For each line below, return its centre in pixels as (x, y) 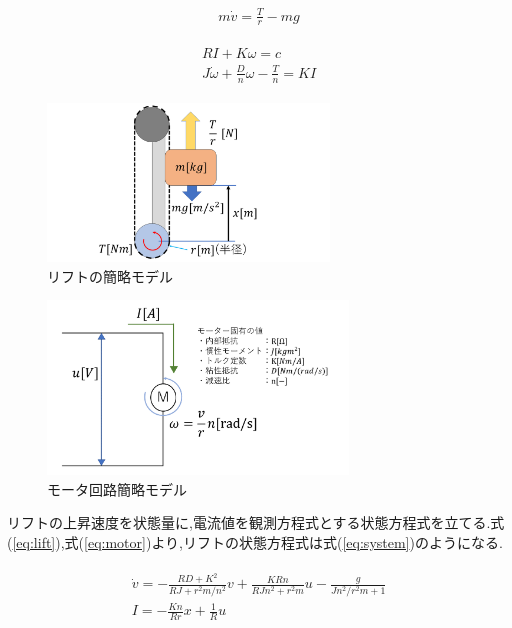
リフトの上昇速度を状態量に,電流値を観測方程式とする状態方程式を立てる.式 (256, 522)
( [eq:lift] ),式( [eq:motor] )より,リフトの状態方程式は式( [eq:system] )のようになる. (255, 541)
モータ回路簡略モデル (117, 488)
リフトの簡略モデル (110, 275)
